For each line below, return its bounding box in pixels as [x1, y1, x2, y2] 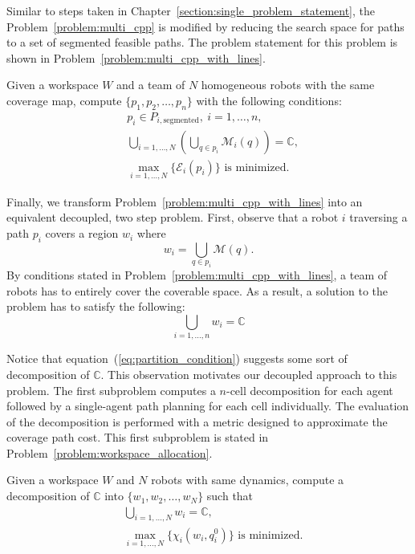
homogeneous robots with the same [201, 76, 375, 93]
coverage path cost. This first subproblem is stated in [6, 429, 269, 446]
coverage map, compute [6, 92, 122, 108]
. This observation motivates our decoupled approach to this [100, 365, 397, 382]
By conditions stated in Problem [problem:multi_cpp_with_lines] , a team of [6, 267, 388, 283]
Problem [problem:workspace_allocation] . [6, 444, 213, 461]
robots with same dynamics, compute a [151, 471, 344, 488]
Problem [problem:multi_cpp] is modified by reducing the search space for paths [6, 18, 405, 35]
